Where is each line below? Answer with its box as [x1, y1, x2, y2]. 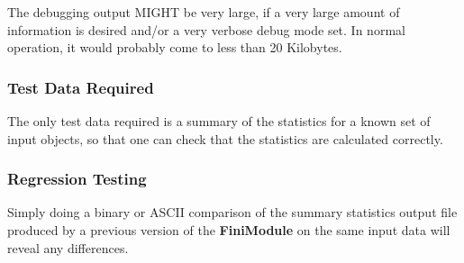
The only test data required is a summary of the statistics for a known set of [7, 112, 431, 130]
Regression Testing [7, 168, 147, 190]
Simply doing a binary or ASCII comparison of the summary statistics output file [7, 203, 458, 222]
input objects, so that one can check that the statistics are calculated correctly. [7, 129, 443, 148]
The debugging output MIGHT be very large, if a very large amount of [7, 3, 400, 21]
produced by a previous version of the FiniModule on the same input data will [7, 221, 450, 239]
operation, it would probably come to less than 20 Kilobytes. [7, 38, 342, 57]
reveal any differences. [7, 238, 129, 257]
